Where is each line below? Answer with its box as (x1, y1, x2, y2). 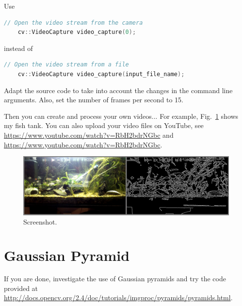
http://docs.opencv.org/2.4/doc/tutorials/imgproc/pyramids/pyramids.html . (4, 292, 233, 303)
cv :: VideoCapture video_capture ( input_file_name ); (17, 70, 185, 78)
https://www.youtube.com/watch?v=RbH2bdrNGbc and (4, 129, 174, 140)
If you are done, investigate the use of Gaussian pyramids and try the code (4, 274, 226, 284)
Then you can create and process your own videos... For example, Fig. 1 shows (4, 111, 239, 121)
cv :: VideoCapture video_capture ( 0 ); (17, 29, 136, 36)
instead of (4, 43, 33, 53)
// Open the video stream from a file (4, 61, 129, 68)
